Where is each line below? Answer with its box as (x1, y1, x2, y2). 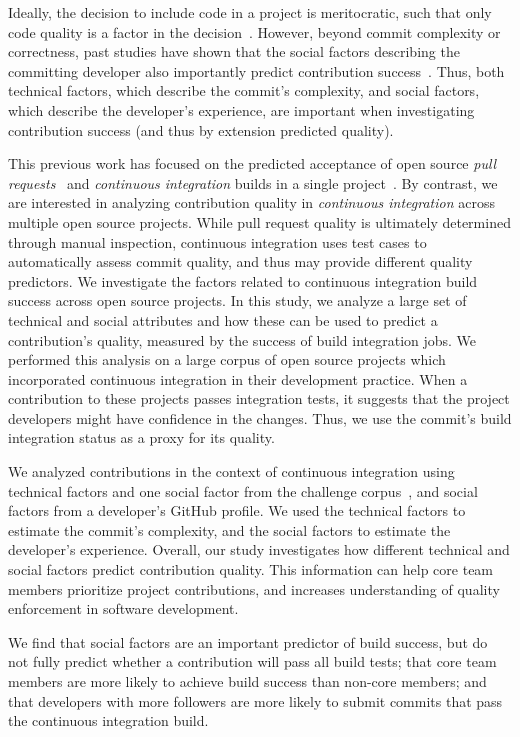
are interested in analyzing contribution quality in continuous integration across (8, 192, 495, 213)
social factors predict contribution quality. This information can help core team (8, 559, 494, 580)
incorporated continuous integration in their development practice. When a (8, 368, 468, 389)
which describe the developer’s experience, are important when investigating (8, 99, 475, 120)
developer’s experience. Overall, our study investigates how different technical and (8, 539, 510, 560)
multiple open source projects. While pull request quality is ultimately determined (8, 211, 511, 232)
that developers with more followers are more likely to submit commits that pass (8, 690, 503, 711)
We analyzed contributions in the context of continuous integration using (8, 461, 455, 482)
